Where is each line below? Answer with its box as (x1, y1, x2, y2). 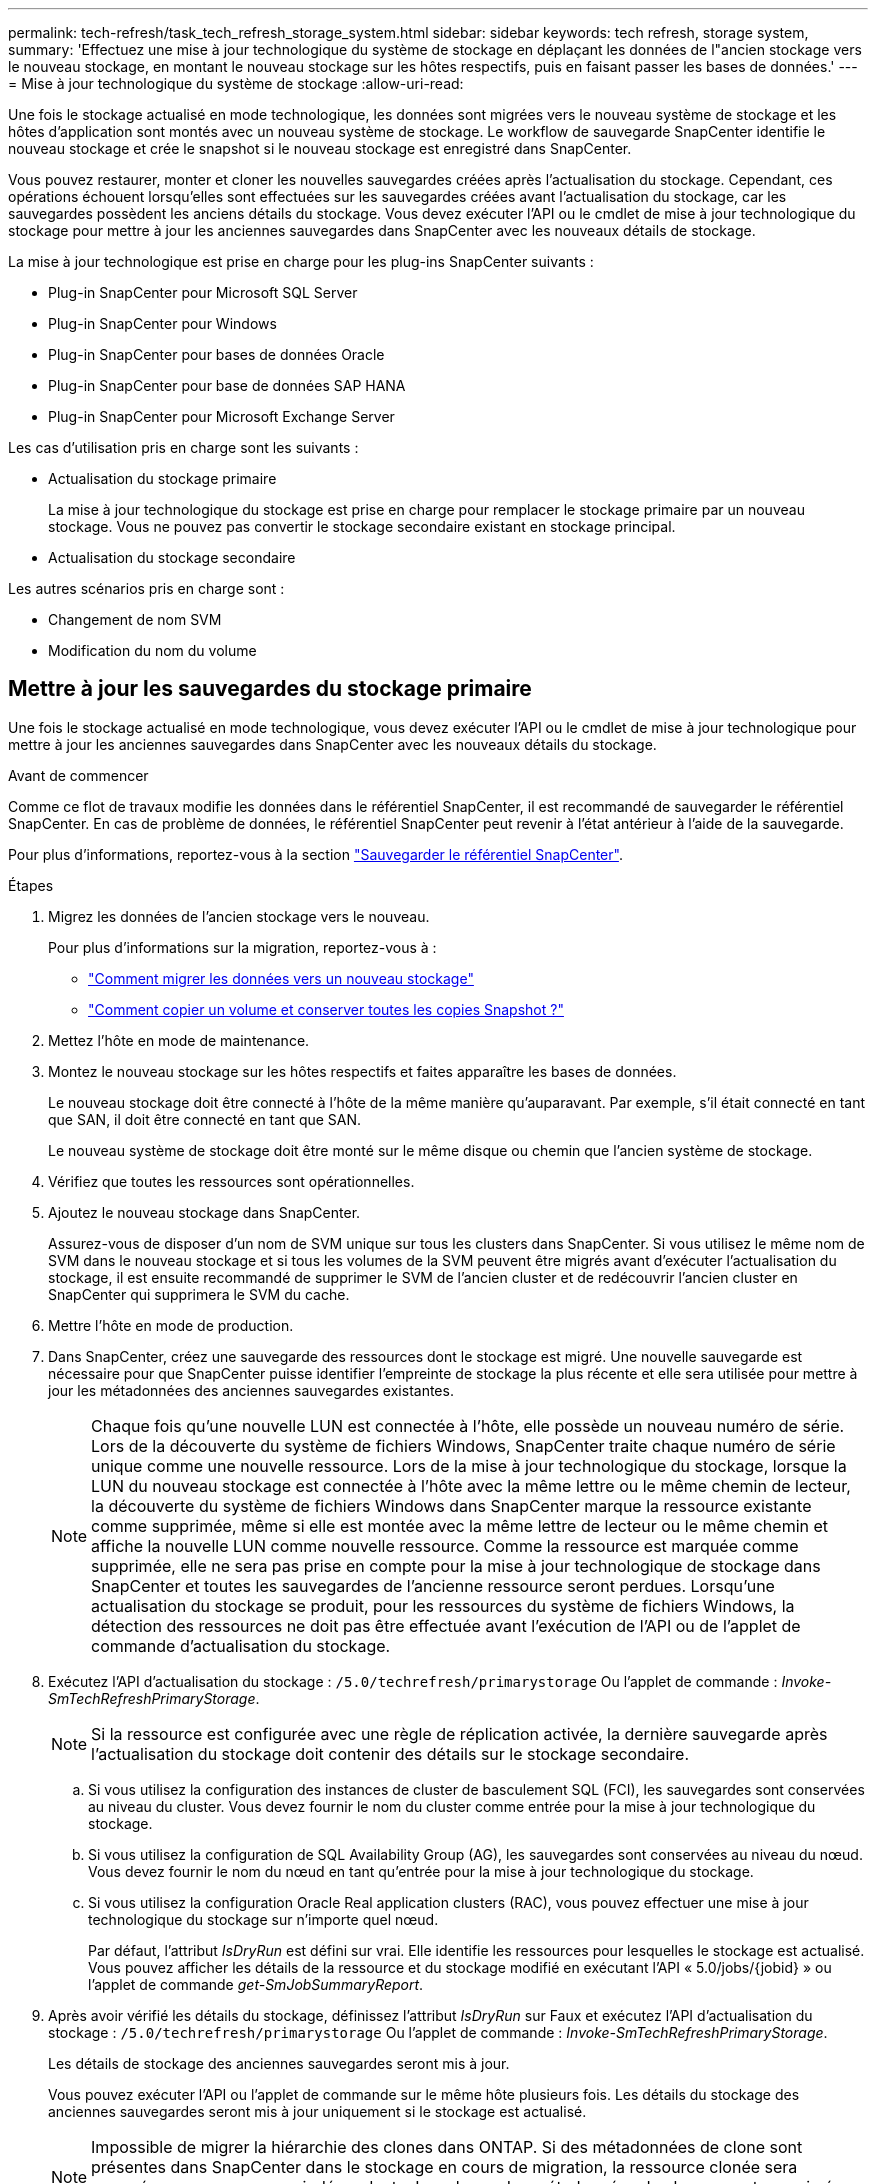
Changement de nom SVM (48, 611, 222, 628)
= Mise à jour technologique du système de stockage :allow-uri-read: (8, 75, 464, 92)
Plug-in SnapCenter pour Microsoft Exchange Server (48, 408, 395, 425)
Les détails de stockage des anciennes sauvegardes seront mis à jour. (48, 2054, 510, 2072)
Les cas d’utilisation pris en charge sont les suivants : (8, 439, 359, 456)
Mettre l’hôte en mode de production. (48, 1316, 294, 1334)
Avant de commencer (8, 766, 149, 784)
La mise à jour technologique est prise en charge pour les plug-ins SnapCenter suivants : (8, 253, 594, 270)
